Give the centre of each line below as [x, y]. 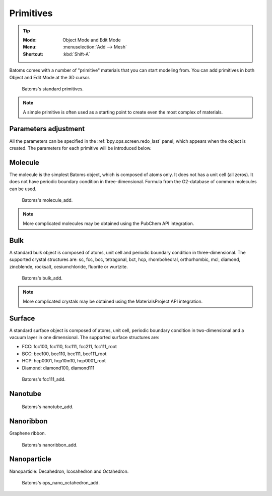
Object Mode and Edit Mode [92, 40]
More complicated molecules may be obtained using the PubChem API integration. [109, 223]
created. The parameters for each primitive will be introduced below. [80, 148]
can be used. [23, 189]
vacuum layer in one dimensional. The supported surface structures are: [84, 337]
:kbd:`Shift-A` [77, 54]
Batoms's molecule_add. [47, 200]
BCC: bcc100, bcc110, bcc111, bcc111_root [64, 354]
